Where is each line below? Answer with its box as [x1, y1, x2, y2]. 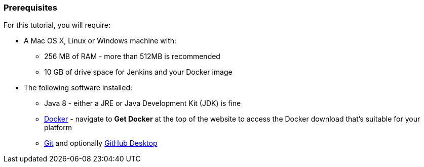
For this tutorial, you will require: [4, 21, 111, 30]
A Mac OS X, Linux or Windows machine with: [24, 36, 177, 45]
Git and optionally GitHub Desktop [44, 139, 158, 148]
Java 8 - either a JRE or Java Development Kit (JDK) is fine [44, 99, 241, 108]
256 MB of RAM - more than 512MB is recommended [44, 52, 220, 61]
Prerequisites [4, 3, 57, 13]
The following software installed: [24, 83, 132, 92]
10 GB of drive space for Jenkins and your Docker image [44, 68, 233, 77]
